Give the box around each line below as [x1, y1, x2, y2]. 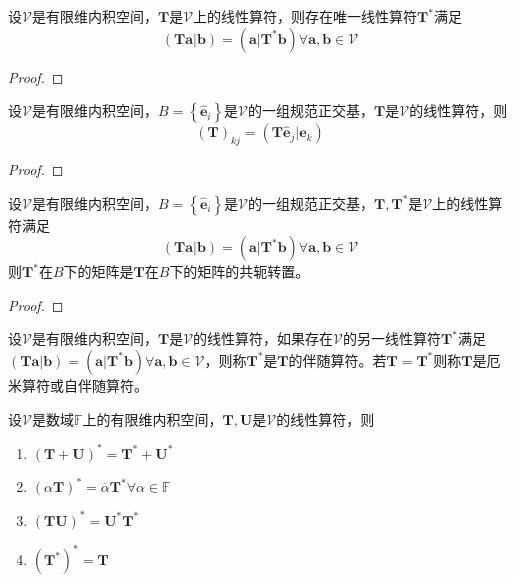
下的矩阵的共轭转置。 [169, 261, 310, 282]
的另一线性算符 [343, 328, 442, 349]
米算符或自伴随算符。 [8, 374, 148, 395]
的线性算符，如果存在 [193, 328, 334, 349]
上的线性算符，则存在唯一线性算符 [193, 6, 418, 26]
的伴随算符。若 [288, 349, 387, 370]
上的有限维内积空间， [82, 408, 223, 429]
